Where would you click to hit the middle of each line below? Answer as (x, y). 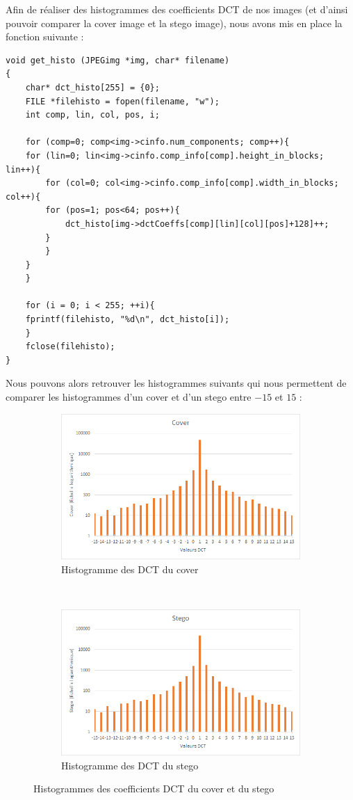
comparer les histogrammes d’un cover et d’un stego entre (129, 397)
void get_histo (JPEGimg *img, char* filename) (118, 60)
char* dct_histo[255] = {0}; (92, 87)
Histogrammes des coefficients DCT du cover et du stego (154, 789)
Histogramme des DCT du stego (130, 765)
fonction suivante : (45, 37)
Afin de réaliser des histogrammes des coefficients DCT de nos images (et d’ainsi (177, 9)
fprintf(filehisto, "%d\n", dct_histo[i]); (128, 320)
